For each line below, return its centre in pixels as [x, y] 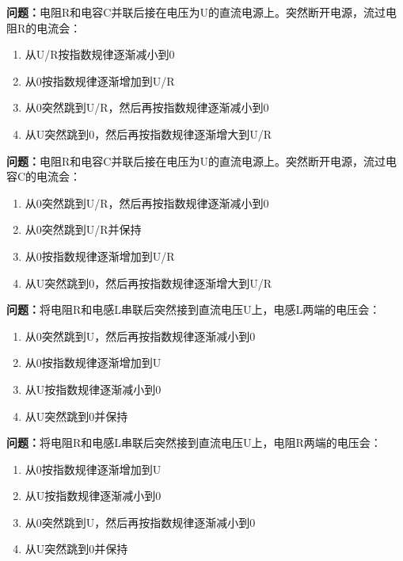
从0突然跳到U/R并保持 [83, 229]
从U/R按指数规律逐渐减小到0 [100, 54]
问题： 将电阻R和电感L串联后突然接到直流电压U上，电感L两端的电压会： [194, 309]
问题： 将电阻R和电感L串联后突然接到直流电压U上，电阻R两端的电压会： [194, 443]
